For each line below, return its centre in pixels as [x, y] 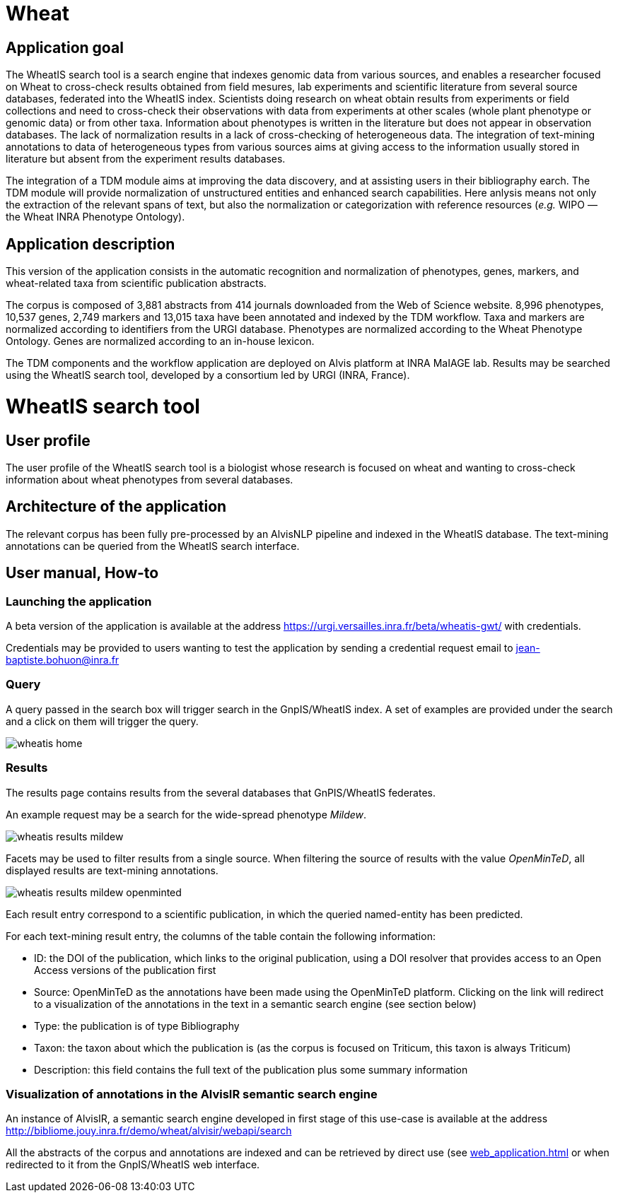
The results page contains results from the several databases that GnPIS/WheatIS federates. [221, 792]
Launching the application [79, 601]
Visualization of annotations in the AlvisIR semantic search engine [192, 1094]
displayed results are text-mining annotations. [112, 870]
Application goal [65, 47]
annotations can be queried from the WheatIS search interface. [153, 546]
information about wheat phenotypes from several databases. [150, 479]
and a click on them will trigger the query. [102, 721]
